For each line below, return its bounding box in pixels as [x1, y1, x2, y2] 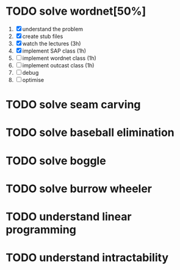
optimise [22, 76, 44, 83]
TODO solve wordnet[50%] [5, 4, 146, 18]
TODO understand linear [5, 209, 132, 223]
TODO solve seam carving [5, 98, 141, 111]
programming [5, 222, 77, 236]
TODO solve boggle [5, 154, 106, 168]
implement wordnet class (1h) [22, 54, 97, 62]
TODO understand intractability [5, 251, 169, 264]
